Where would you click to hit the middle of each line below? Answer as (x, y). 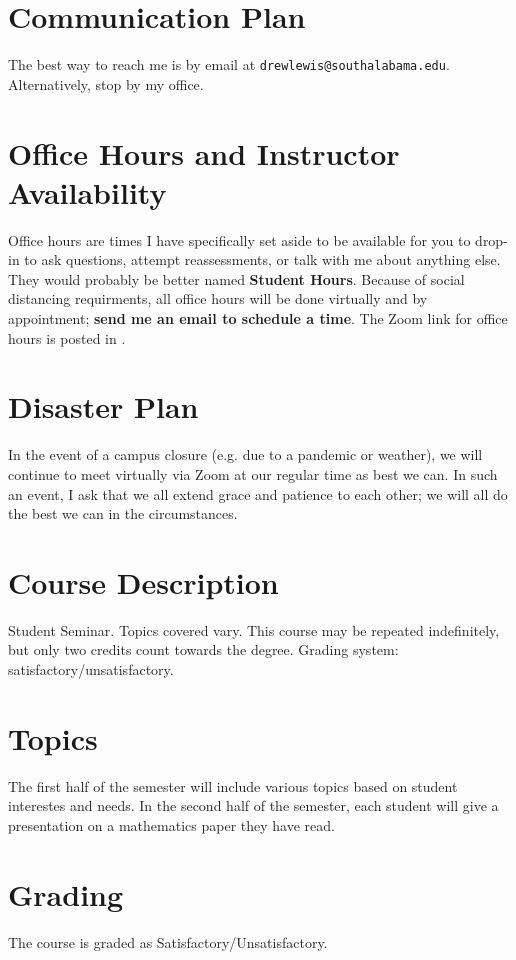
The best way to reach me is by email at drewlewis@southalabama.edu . (229, 64)
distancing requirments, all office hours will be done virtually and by (218, 298)
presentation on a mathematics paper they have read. (171, 824)
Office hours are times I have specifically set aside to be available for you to (239, 239)
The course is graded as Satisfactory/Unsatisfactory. (168, 941)
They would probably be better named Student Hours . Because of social (236, 278)
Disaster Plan (103, 406)
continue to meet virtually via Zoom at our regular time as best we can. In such (253, 473)
